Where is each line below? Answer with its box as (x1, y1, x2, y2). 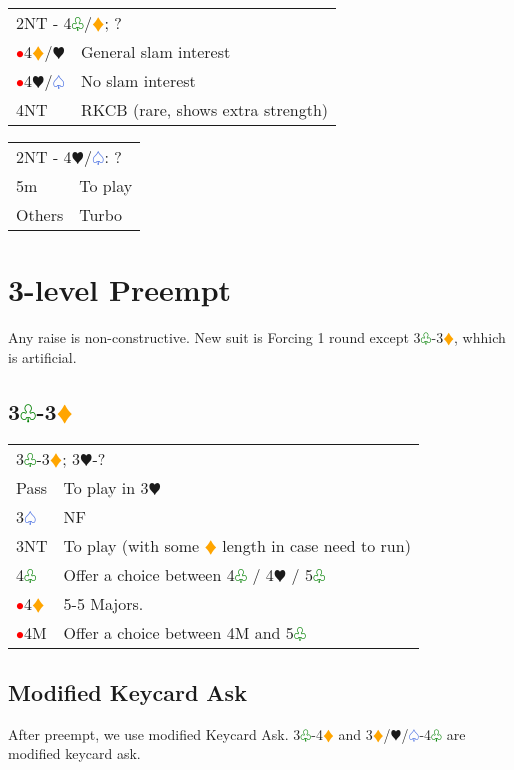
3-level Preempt (8, 269, 232, 310)
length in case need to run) (222, 533, 411, 557)
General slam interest (80, 40, 231, 63)
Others (16, 203, 64, 226)
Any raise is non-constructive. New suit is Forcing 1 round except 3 (8, 327, 421, 348)
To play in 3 (63, 475, 149, 499)
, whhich (454, 327, 506, 348)
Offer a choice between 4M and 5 (63, 620, 294, 644)
